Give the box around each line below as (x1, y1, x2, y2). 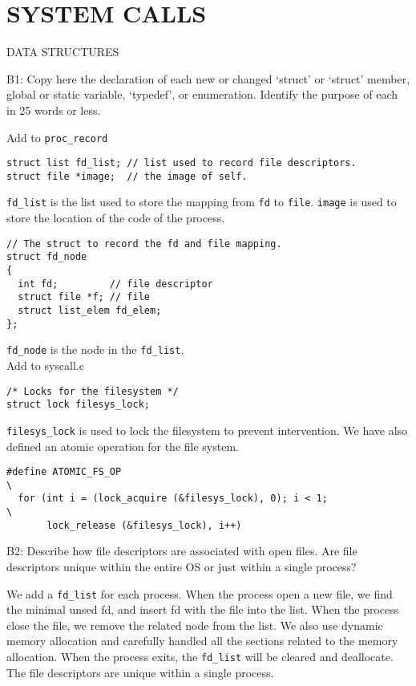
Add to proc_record (6, 128, 108, 145)
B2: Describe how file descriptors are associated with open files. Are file (6, 542, 357, 559)
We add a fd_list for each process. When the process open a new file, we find (6, 585, 393, 602)
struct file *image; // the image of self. (6, 170, 248, 182)
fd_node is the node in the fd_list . (6, 341, 184, 358)
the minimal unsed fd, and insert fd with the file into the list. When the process (6, 601, 399, 618)
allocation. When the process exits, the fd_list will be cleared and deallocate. (6, 648, 394, 665)
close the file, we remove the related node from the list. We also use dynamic (6, 616, 383, 633)
